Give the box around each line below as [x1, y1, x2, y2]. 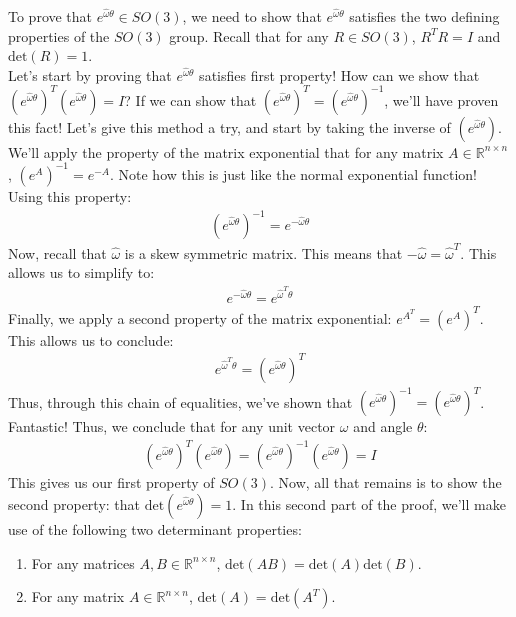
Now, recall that [8, 242, 107, 263]
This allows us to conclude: [8, 329, 174, 350]
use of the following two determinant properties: [8, 519, 302, 540]
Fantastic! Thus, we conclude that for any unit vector [8, 416, 336, 437]
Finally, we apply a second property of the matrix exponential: [8, 307, 392, 328]
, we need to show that [182, 6, 322, 26]
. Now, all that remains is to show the [270, 472, 502, 493]
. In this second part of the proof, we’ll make [232, 494, 506, 515]
